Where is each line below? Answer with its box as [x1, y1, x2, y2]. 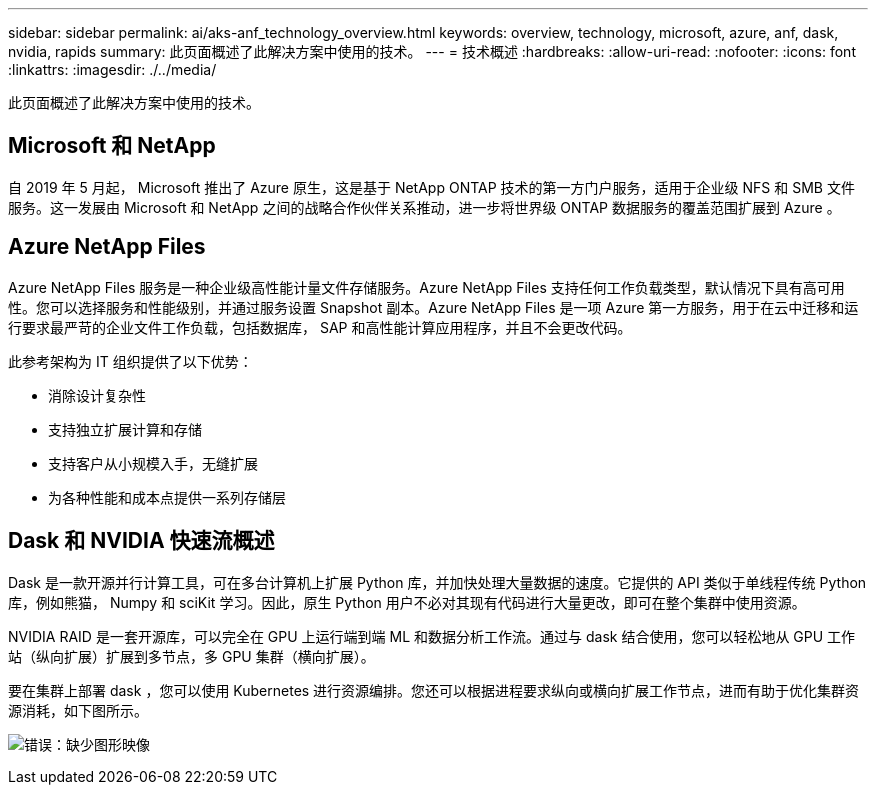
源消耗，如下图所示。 [8, 701, 148, 719]
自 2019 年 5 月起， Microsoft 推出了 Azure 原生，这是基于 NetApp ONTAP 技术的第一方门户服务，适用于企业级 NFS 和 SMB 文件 [8, 178, 855, 196]
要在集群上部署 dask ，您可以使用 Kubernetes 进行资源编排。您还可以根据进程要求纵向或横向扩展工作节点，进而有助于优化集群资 [8, 681, 860, 699]
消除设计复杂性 [48, 386, 146, 404]
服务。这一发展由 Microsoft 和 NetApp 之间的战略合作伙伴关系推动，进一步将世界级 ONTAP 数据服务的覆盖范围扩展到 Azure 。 [8, 198, 841, 216]
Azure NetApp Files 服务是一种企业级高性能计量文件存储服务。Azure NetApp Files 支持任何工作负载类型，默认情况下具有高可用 [8, 278, 845, 296]
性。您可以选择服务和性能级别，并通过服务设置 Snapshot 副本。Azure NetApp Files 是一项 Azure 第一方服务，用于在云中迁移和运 [8, 298, 859, 316]
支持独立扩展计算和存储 [48, 420, 202, 438]
